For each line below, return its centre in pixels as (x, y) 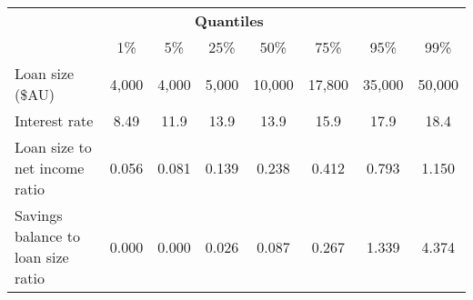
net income (50, 168)
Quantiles (229, 20)
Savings (39, 215)
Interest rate (54, 120)
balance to (48, 236)
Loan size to (53, 147)
